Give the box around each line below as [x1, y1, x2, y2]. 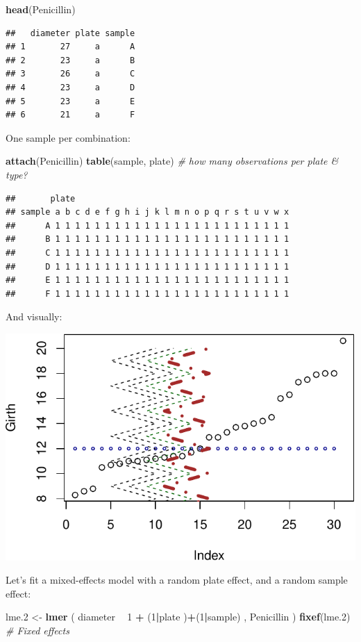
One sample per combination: [6, 130, 131, 145]
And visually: [6, 309, 62, 324]
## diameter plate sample [6, 28, 135, 38]
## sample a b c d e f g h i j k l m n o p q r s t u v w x [6, 207, 289, 217]
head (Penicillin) [6, 2, 76, 16]
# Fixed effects [6, 623, 69, 637]
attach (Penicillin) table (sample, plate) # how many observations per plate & [6, 154, 339, 168]
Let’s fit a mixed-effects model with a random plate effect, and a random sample [6, 573, 348, 587]
